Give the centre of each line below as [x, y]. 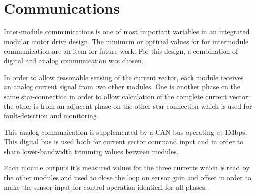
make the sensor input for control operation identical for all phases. [106, 187]
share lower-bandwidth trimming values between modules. [91, 151]
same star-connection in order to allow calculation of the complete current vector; [127, 96]
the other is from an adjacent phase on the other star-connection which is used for [128, 106]
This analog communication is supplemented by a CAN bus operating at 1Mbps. [126, 132]
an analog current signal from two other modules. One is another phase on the [122, 87]
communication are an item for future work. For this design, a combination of [121, 51]
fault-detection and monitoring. [51, 115]
